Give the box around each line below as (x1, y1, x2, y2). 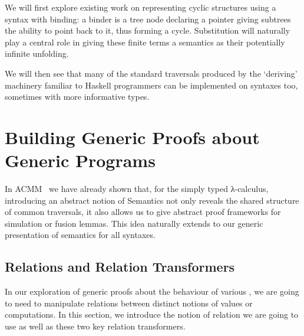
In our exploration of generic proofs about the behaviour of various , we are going (5, 285, 299, 298)
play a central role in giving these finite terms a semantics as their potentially (5, 35, 285, 48)
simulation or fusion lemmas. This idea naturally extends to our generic (5, 217, 263, 229)
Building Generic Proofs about (5, 125, 260, 149)
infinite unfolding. (5, 47, 69, 60)
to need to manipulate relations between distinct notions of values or (5, 296, 253, 309)
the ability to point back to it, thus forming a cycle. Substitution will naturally (5, 24, 290, 37)
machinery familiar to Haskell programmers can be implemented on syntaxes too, (5, 79, 298, 91)
